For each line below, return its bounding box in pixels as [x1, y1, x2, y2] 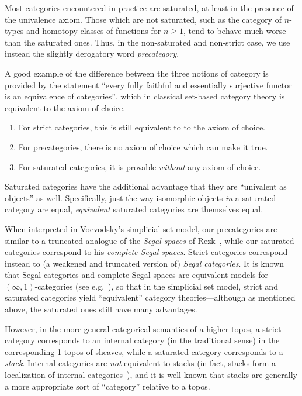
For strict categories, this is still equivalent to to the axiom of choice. [18, 121, 266, 133]
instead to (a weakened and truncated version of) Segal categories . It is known [5, 257, 284, 269]
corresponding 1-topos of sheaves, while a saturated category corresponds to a [5, 345, 283, 357]
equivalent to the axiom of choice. [5, 101, 126, 113]
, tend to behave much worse [183, 25, 286, 37]
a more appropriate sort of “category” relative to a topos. [5, 380, 210, 392]
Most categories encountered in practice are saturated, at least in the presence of [5, 2, 294, 13]
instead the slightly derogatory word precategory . [5, 47, 179, 60]
